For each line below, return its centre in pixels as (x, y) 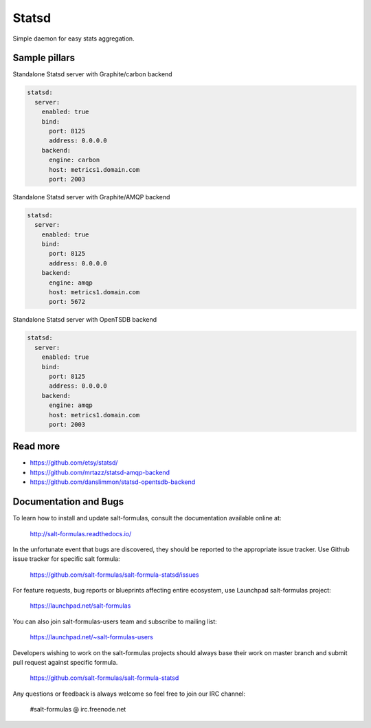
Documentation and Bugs (68, 502)
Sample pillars (44, 58)
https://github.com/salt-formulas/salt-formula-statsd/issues (114, 575)
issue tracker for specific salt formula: (66, 559)
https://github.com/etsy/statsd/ (74, 463)
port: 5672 (67, 302)
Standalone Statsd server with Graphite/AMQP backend (91, 197)
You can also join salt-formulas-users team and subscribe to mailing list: (115, 621)
